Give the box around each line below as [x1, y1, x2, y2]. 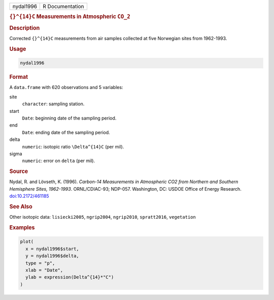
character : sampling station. [22, 101, 85, 107]
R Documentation [43, 3, 84, 10]
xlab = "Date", [25, 267, 63, 273]
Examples [9, 224, 35, 231]
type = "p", [25, 260, 55, 266]
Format [9, 74, 28, 81]
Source [9, 168, 28, 175]
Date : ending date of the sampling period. [22, 129, 110, 135]
